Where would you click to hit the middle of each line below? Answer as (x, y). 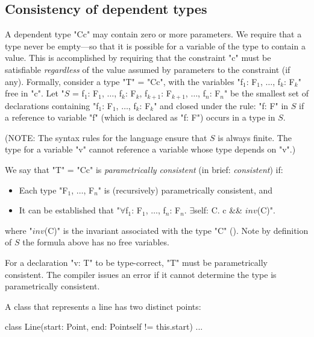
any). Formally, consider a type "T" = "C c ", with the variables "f (124, 81)
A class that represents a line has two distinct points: (103, 306)
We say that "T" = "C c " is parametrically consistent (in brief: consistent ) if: (144, 169)
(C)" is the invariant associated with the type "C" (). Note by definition (176, 230)
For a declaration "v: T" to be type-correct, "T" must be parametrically (136, 262)
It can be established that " (69, 210)
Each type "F (43, 190)
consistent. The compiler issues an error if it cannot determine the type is (141, 274)
